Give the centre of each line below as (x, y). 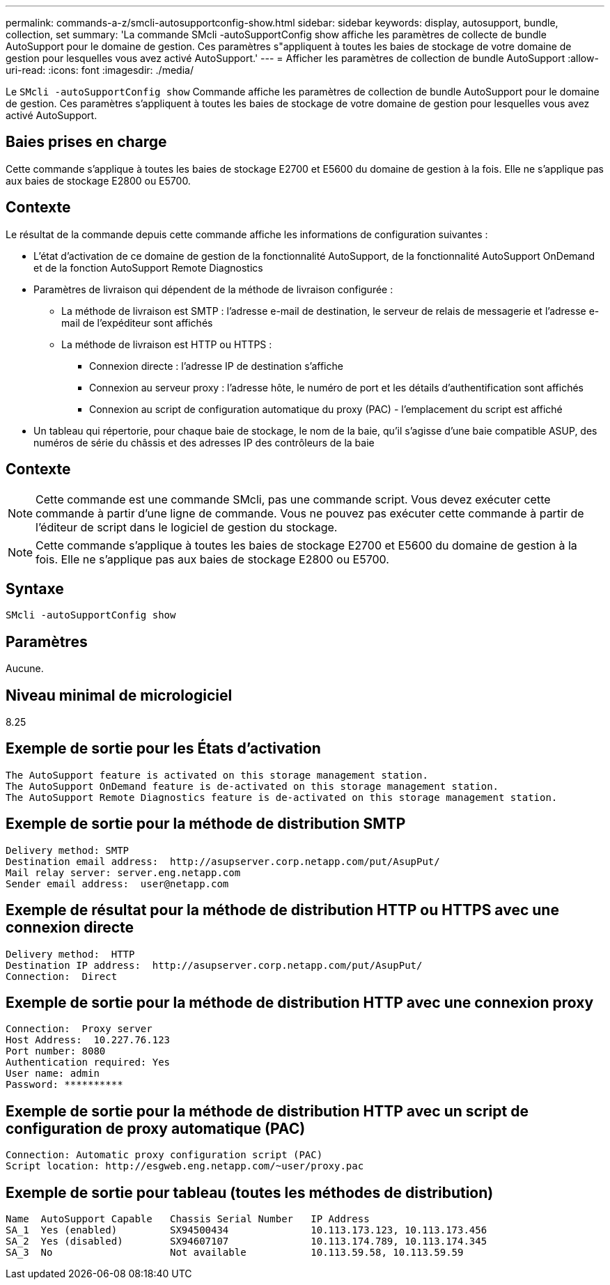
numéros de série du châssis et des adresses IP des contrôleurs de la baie (204, 442)
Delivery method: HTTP (70, 954)
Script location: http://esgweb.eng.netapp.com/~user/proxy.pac (185, 1166)
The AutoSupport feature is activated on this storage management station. (217, 775)
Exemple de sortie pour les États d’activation (163, 749)
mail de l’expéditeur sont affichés (137, 322)
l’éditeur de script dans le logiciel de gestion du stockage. (187, 527)
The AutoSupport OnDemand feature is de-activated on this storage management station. (252, 786)
